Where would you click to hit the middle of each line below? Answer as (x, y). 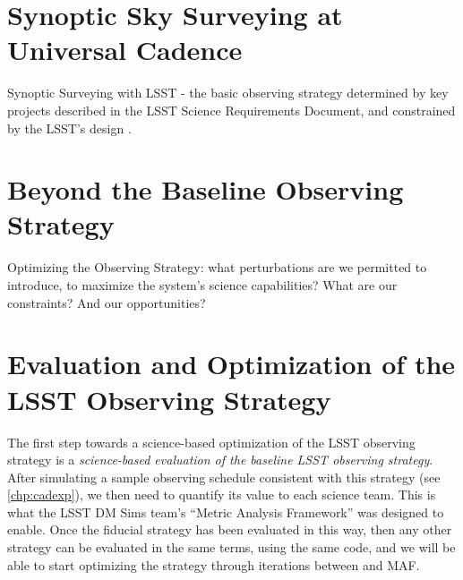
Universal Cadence (125, 50)
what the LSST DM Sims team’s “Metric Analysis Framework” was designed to (226, 512)
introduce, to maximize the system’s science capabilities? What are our (202, 285)
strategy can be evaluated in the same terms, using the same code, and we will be (231, 547)
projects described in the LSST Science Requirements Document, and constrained (231, 110)
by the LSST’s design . (69, 128)
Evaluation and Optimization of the (231, 364)
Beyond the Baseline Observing (206, 189)
